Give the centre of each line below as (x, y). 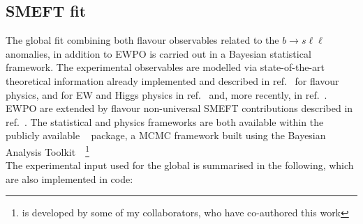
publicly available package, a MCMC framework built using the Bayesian (166, 135)
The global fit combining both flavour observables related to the (142, 40)
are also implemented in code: (69, 178)
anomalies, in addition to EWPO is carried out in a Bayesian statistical (158, 53)
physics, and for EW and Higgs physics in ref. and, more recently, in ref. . (166, 94)
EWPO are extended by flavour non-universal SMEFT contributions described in (179, 108)
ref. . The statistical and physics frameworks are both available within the (165, 121)
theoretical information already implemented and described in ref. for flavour (172, 80)
